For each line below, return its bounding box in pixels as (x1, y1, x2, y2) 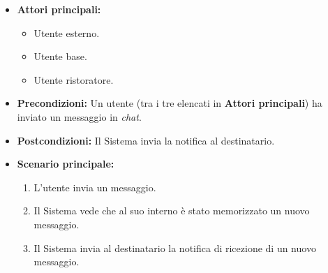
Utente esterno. (33, 25, 100, 40)
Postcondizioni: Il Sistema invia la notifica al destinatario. (17, 133, 275, 147)
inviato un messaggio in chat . (17, 109, 142, 124)
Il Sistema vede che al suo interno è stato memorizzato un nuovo (33, 203, 310, 218)
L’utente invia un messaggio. (33, 179, 156, 194)
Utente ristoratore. (33, 72, 114, 87)
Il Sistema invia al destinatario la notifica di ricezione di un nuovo (33, 240, 316, 255)
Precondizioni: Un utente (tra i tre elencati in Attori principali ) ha (17, 96, 322, 110)
